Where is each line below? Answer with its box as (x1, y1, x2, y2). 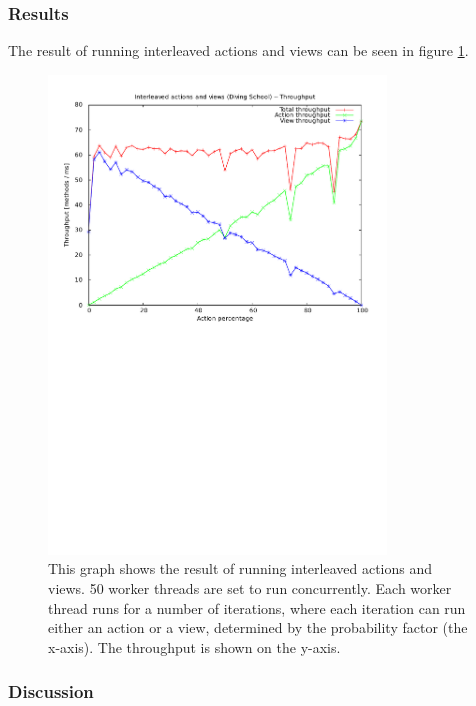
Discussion (8, 679, 94, 704)
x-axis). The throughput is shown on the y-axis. (48, 636, 341, 657)
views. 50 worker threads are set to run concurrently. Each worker (48, 577, 452, 598)
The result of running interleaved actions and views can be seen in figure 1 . (8, 40, 469, 61)
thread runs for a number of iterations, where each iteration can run (48, 597, 466, 618)
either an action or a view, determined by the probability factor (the (48, 617, 468, 638)
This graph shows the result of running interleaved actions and (48, 558, 433, 579)
